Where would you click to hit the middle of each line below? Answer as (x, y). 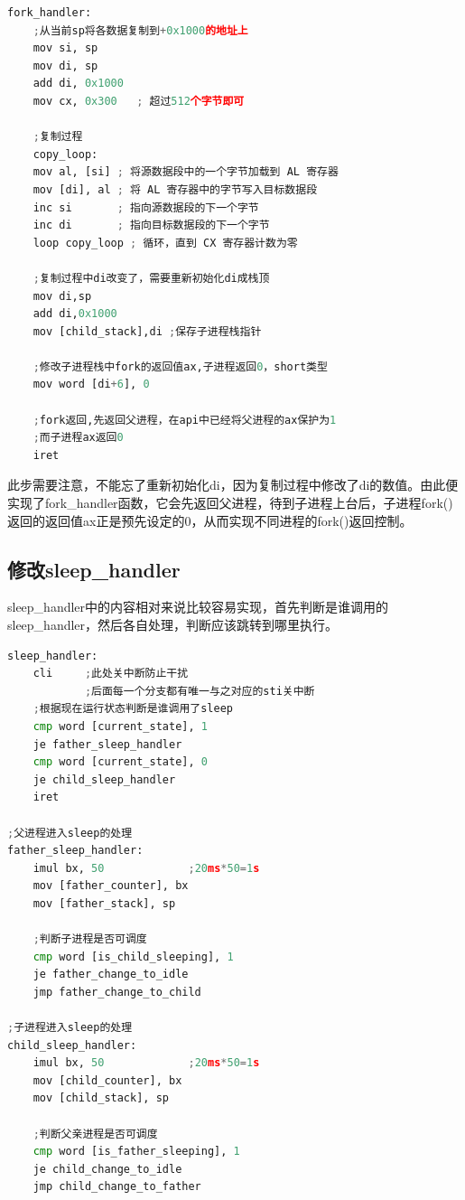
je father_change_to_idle (111, 975)
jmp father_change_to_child (117, 992)
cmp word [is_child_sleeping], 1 (133, 956)
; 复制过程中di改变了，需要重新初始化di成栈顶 (151, 278)
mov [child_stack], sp (101, 1098)
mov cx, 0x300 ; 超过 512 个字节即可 (139, 101)
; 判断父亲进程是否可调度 (95, 1134)
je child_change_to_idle (107, 1169)
